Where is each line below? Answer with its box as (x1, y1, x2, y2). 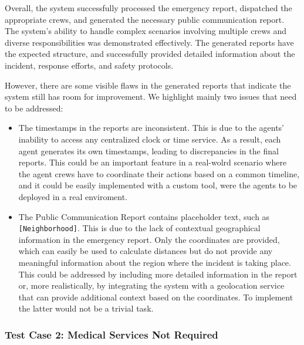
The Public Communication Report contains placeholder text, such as (18, 210, 270, 222)
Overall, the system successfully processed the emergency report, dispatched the (5, 2, 292, 13)
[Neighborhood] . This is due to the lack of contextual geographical (18, 222, 261, 234)
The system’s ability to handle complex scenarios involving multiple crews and (5, 25, 287, 37)
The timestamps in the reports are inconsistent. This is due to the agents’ (18, 121, 284, 134)
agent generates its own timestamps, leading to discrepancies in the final (18, 144, 279, 157)
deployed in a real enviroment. (18, 190, 127, 202)
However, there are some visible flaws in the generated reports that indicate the (5, 79, 291, 91)
